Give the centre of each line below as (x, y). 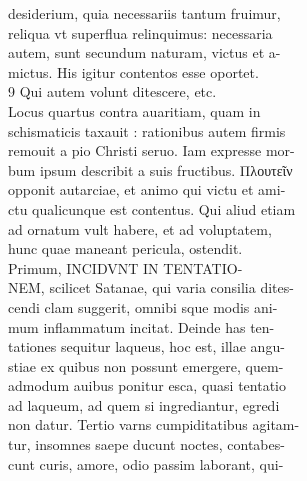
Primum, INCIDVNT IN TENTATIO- (125, 267)
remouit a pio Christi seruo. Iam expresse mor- (151, 150)
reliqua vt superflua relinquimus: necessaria (140, 32)
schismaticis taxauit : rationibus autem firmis (147, 130)
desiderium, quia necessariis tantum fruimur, (144, 13)
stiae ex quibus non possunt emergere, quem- (146, 365)
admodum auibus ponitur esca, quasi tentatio (147, 385)
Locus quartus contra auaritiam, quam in (134, 110)
